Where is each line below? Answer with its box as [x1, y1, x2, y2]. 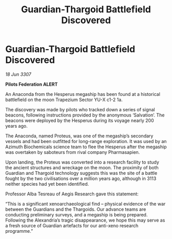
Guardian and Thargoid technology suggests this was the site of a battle [5, 170, 158, 176]
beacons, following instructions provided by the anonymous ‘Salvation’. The [5, 112, 165, 118]
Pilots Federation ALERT [5, 81, 58, 87]
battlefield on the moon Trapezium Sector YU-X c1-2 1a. [5, 96, 123, 103]
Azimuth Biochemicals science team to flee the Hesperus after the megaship [5, 144, 167, 150]
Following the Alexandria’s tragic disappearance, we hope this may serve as [5, 217, 165, 223]
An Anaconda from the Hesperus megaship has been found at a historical [5, 91, 160, 97]
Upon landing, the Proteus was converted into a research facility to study [5, 159, 160, 165]
